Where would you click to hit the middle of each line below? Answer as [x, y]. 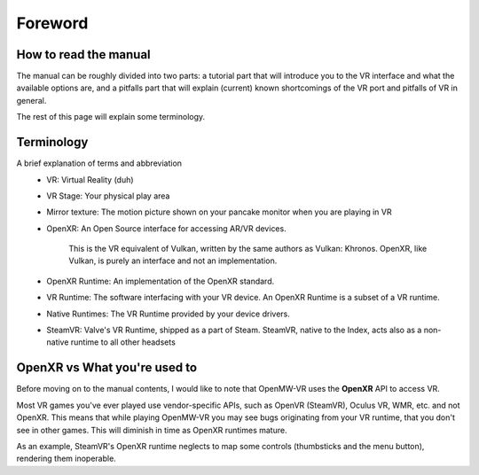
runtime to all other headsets [123, 342]
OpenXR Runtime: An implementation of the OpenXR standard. [161, 281]
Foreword [52, 23]
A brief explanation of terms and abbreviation [99, 163]
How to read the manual [83, 55]
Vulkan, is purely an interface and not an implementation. [173, 261]
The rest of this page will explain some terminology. [111, 117]
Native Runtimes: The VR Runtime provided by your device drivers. [168, 314]
